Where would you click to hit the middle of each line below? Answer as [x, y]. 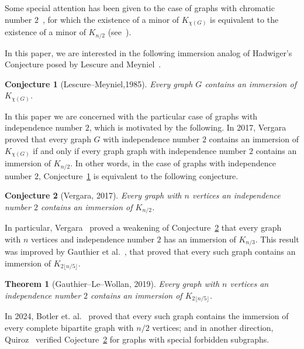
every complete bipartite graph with [69, 327]
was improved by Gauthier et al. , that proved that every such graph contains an [150, 252]
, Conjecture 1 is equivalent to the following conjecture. [139, 175]
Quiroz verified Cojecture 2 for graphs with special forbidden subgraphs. [137, 339]
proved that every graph [48, 139]
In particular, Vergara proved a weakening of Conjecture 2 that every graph [143, 227]
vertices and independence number [92, 239]
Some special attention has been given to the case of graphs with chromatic [140, 8]
